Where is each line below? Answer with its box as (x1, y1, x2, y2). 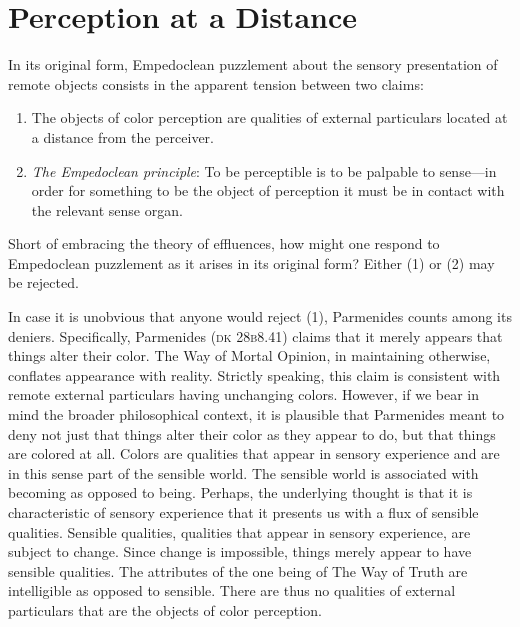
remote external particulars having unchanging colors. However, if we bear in (8, 384, 479, 405)
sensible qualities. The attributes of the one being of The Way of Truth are (8, 560, 468, 581)
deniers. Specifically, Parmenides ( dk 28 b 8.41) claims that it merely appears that (8, 325, 503, 346)
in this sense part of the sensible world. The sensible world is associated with (8, 462, 479, 483)
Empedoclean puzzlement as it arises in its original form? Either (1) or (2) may (8, 252, 495, 273)
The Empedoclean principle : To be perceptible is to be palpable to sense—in (31, 160, 497, 181)
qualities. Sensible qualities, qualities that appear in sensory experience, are (8, 521, 471, 542)
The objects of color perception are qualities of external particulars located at (31, 107, 508, 128)
